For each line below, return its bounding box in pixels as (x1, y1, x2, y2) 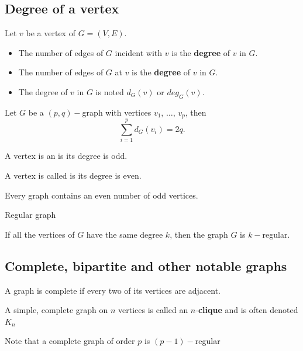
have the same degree (86, 228, 163, 240)
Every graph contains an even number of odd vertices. (5, 189, 198, 201)
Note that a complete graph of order (5, 335, 135, 347)
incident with (115, 46, 163, 58)
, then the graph (170, 228, 228, 240)
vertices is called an (118, 304, 188, 316)
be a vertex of (26, 27, 75, 39)
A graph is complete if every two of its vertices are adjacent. (5, 284, 221, 296)
